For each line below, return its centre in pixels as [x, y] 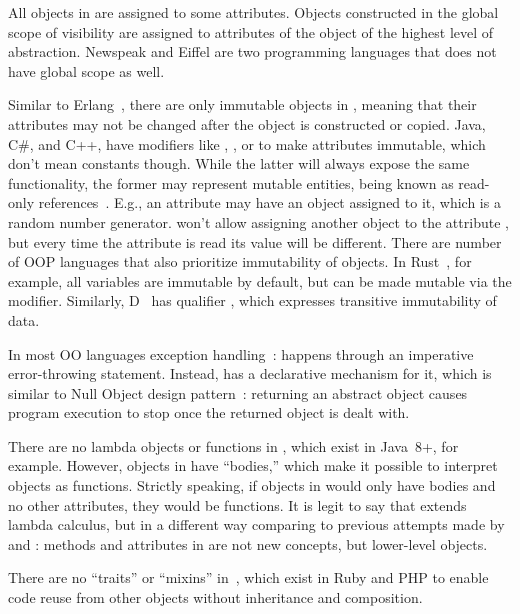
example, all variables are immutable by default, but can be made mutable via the [260, 280]
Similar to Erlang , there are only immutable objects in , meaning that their [242, 104]
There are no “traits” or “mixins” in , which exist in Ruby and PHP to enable [248, 577]
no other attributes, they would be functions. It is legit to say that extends [237, 504]
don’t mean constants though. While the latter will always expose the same [239, 163]
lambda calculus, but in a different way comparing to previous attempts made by [256, 524]
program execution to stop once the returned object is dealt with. [209, 412]
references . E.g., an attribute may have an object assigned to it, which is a [269, 202]
